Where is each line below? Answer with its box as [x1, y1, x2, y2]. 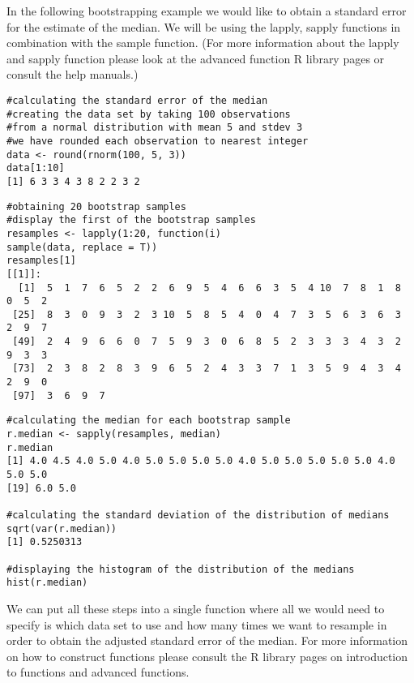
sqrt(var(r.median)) [6, 522, 117, 535]
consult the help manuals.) [6, 66, 139, 83]
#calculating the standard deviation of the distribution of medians [6, 509, 390, 521]
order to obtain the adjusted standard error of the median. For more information [6, 632, 408, 649]
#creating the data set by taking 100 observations [6, 108, 291, 120]
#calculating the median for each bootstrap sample [6, 415, 291, 427]
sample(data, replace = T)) [6, 241, 158, 253]
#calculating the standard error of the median [6, 94, 268, 106]
